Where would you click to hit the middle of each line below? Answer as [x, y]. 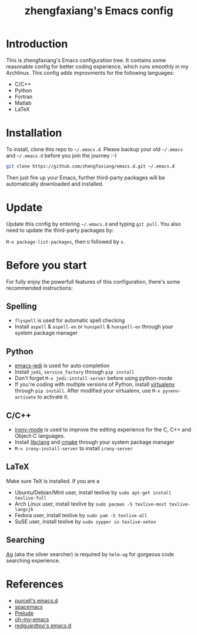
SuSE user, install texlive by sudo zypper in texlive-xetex [85, 521]
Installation [34, 133]
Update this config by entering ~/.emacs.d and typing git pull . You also [94, 224]
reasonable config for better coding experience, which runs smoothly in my [97, 67]
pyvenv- [172, 391]
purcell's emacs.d [36, 600]
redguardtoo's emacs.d [43, 626]
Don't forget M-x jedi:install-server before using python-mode [93, 378]
